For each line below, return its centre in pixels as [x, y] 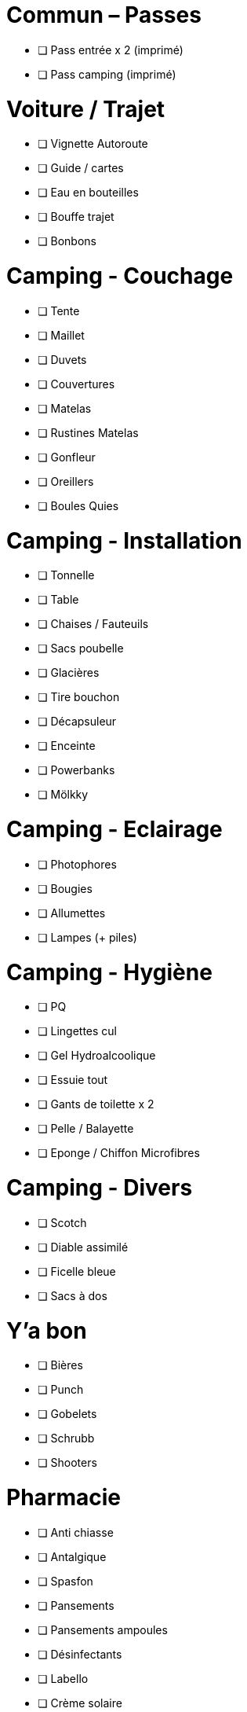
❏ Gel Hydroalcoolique [97, 1056]
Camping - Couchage [120, 276]
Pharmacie [64, 1497]
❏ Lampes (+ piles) [87, 937]
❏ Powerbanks [76, 770]
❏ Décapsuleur [77, 722]
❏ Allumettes [72, 913]
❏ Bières [60, 1365]
